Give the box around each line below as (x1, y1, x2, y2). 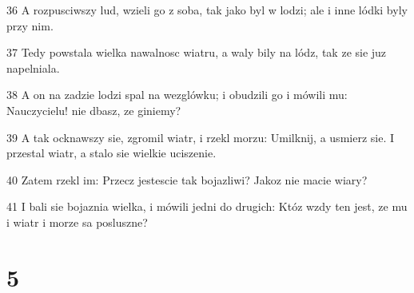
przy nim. (6, 17, 54, 34)
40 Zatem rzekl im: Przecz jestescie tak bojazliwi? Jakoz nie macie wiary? (6, 171, 368, 188)
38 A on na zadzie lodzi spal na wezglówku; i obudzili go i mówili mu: (6, 86, 348, 103)
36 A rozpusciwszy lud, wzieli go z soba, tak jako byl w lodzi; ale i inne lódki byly (6, 2, 408, 18)
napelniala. (6, 59, 60, 76)
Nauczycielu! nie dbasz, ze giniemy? (6, 101, 181, 118)
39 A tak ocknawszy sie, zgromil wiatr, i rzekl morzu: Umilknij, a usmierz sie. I (6, 129, 395, 145)
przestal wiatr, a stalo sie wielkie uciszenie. (6, 145, 217, 161)
